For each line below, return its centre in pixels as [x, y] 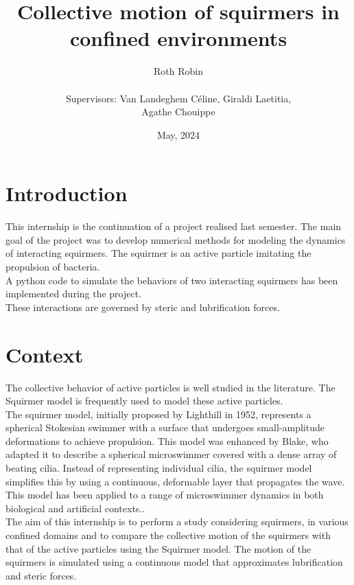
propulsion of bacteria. [53, 266]
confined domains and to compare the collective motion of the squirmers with [168, 535]
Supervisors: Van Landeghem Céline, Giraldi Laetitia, [178, 98]
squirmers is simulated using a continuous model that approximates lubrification [174, 562]
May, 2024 [178, 134]
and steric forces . [41, 575]
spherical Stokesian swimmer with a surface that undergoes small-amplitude [165, 427]
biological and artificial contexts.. [75, 508]
